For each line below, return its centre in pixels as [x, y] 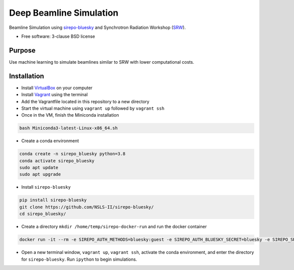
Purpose [22, 50]
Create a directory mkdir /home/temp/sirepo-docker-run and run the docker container [114, 227]
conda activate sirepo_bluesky [57, 161]
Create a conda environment [50, 141]
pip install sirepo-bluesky [53, 200]
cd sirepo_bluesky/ [43, 214]
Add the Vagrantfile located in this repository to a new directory [85, 101]
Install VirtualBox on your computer [57, 88]
